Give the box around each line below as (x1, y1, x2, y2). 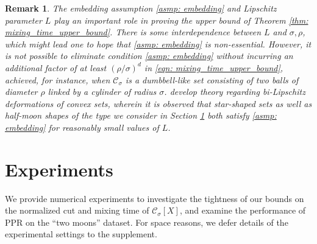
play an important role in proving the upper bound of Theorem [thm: (54, 13, 308, 26)
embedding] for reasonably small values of (5, 120, 159, 133)
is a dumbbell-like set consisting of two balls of (125, 73, 299, 86)
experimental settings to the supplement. (5, 228, 157, 240)
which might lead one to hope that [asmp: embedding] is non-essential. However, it (5, 37, 312, 50)
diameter (5, 85, 38, 98)
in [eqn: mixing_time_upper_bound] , (144, 61, 283, 74)
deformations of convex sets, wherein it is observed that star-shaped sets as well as (5, 97, 312, 110)
